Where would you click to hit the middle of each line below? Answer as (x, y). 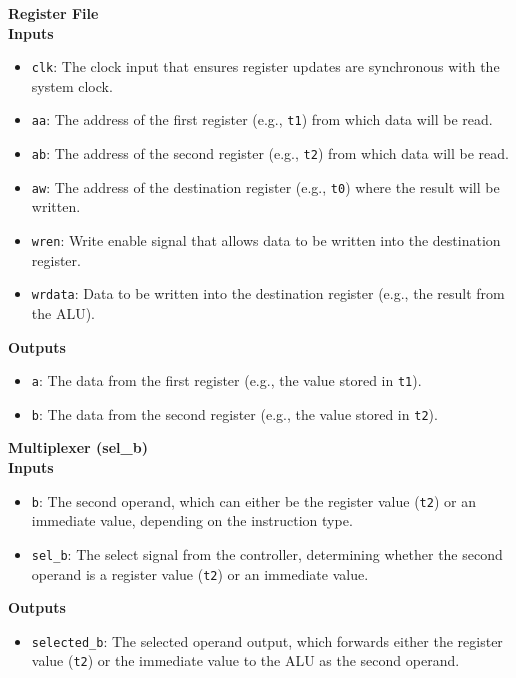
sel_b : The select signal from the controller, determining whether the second (267, 553)
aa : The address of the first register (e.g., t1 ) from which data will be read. (262, 119)
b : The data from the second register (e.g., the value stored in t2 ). (234, 413)
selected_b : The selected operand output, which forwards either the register (267, 640)
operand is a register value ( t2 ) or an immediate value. (200, 573)
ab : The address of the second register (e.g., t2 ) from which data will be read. (270, 153)
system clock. (72, 85)
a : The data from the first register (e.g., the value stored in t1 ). (226, 380)
